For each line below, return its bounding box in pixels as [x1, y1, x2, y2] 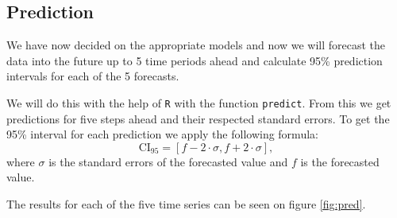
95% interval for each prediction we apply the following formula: [6, 126, 318, 142]
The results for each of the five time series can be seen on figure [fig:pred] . [6, 196, 366, 212]
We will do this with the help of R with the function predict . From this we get [6, 94, 391, 111]
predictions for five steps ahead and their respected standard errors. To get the [6, 110, 390, 127]
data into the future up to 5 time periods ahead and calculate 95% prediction [6, 52, 383, 68]
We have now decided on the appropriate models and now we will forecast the [6, 37, 386, 53]
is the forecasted [300, 153, 380, 169]
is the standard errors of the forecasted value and [48, 153, 288, 169]
